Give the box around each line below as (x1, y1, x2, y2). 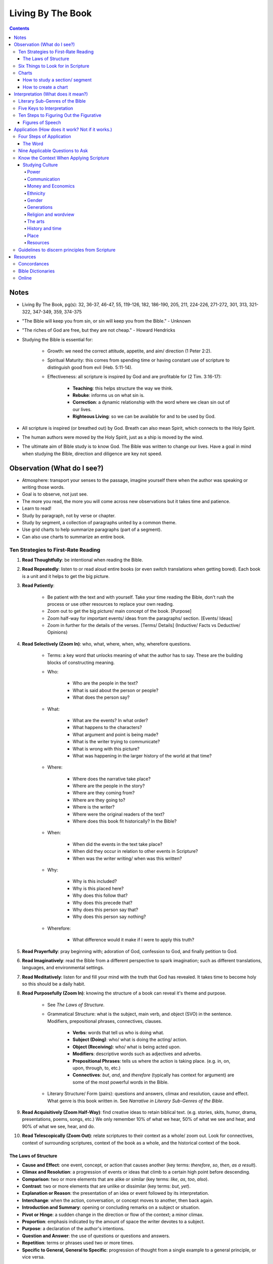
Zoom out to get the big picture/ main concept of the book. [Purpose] (47, 608, 192, 614)
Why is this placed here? (72, 885, 124, 891)
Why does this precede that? (72, 899, 132, 906)
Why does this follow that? (72, 892, 128, 898)
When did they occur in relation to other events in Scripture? (72, 848, 198, 854)
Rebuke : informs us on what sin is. (72, 392, 145, 398)
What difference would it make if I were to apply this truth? (72, 937, 195, 943)
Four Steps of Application (18, 133, 71, 140)
